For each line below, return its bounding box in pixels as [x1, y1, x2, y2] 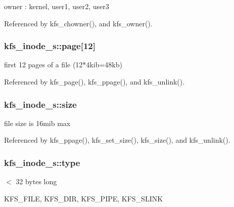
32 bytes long [16, 176, 57, 187]
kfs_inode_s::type [4, 156, 80, 169]
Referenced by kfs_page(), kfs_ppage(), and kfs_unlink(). [4, 76, 185, 87]
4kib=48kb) [86, 59, 122, 70]
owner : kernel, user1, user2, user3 [4, 1, 109, 11]
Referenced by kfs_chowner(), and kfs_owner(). [4, 18, 153, 28]
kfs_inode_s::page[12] [4, 39, 96, 52]
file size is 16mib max [4, 117, 71, 128]
